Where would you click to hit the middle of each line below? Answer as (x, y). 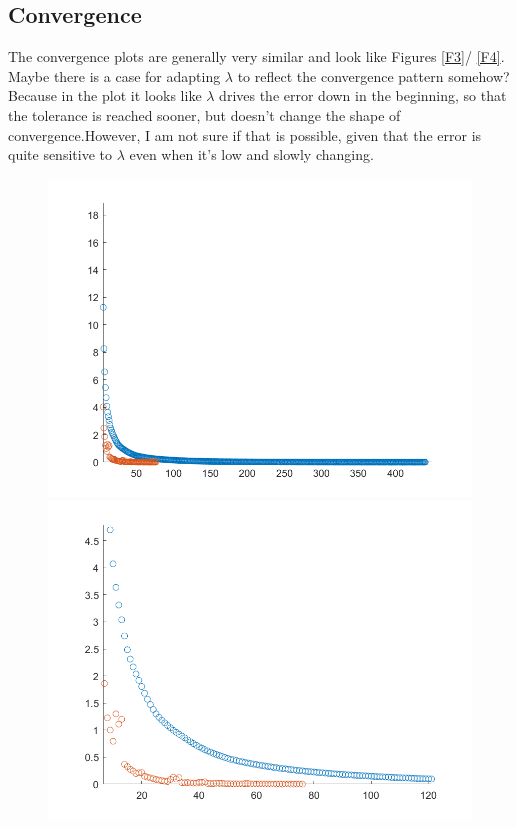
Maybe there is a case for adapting (114, 75)
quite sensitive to (60, 154)
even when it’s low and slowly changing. (251, 154)
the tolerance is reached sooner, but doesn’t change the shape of (204, 114)
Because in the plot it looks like (105, 95)
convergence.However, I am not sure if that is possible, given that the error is (245, 134)
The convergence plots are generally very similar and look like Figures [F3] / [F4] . (256, 56)
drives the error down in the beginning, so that (363, 95)
